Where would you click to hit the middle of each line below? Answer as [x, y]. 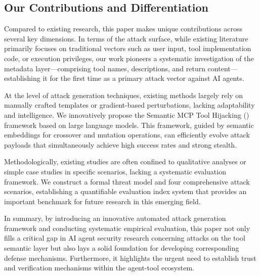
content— [223, 68]
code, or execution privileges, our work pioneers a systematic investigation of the [129, 58]
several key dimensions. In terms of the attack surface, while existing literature [126, 38]
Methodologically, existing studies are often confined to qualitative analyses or [125, 162]
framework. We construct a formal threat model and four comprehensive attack [127, 181]
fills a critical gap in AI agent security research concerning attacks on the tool [125, 238]
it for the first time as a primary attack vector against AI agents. [143, 78]
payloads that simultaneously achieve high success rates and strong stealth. [121, 144]
